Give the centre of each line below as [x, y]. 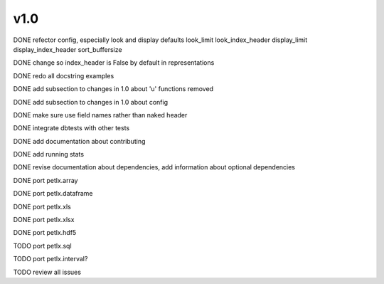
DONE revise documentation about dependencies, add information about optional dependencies [154, 167]
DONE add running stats [49, 154]
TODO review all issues [47, 272]
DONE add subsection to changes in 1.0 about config [91, 102]
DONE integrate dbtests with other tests [71, 128]
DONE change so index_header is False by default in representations [114, 63]
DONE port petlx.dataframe [53, 194]
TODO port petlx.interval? [50, 259]
